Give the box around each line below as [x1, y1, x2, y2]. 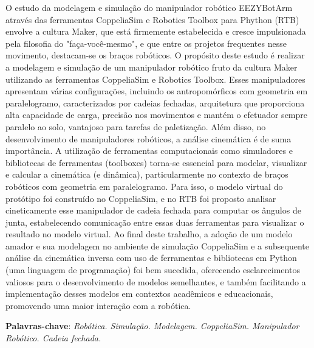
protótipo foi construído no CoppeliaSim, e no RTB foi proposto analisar [5, 192, 276, 204]
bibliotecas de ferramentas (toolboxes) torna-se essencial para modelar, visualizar [5, 156, 307, 169]
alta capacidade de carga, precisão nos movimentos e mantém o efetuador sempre [5, 108, 307, 121]
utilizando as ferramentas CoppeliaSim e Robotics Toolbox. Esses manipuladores [5, 72, 305, 85]
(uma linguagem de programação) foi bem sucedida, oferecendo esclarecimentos [5, 263, 300, 276]
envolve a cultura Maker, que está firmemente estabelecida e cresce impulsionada [5, 25, 306, 38]
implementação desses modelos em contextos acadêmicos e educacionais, [5, 287, 273, 300]
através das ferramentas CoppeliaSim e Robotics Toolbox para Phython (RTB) [5, 13, 299, 26]
